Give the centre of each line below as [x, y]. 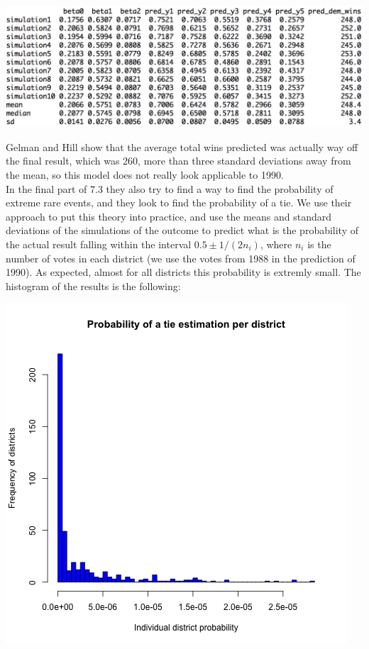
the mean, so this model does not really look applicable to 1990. [145, 175]
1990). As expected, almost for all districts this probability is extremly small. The [183, 272]
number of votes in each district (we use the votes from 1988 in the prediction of [181, 258]
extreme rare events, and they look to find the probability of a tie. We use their [179, 203]
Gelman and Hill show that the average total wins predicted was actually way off [182, 146]
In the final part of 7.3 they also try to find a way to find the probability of [170, 188]
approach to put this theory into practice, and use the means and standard [169, 216]
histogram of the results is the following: [93, 285]
